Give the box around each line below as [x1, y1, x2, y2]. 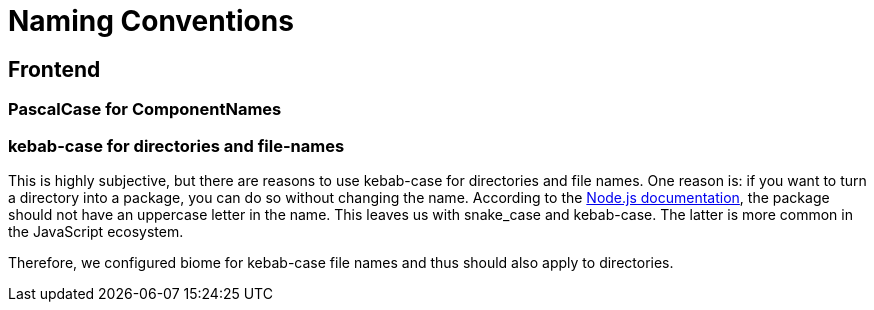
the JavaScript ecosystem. [8, 222, 184, 240]
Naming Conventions [8, 4, 294, 38]
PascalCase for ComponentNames [8, 99, 282, 120]
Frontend [8, 56, 101, 82]
